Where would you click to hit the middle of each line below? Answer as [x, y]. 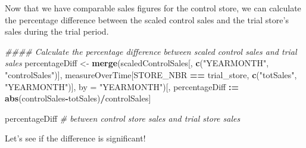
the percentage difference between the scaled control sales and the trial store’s [147, 19]
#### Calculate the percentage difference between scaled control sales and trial [151, 51]
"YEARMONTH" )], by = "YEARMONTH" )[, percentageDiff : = [122, 86]
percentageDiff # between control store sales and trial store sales [123, 118]
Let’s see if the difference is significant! [75, 138]
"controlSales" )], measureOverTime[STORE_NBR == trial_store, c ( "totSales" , [151, 74]
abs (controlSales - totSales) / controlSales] [78, 98]
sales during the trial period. [57, 31]
